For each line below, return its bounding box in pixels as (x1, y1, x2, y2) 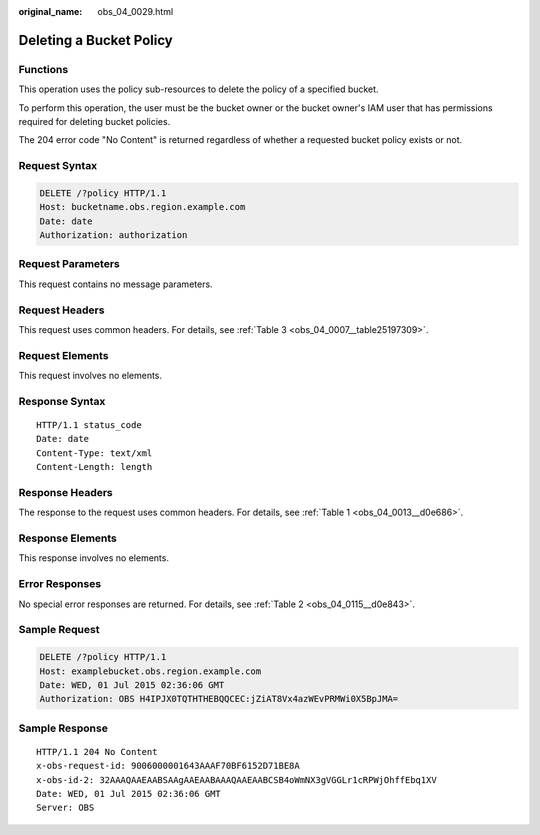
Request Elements (18, 348, 109, 362)
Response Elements (18, 531, 117, 545)
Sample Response (18, 721, 109, 735)
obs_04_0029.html (97, 6, 174, 17)
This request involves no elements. (18, 370, 163, 382)
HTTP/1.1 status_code (36, 420, 142, 431)
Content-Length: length (36, 461, 153, 473)
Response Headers (18, 485, 114, 499)
